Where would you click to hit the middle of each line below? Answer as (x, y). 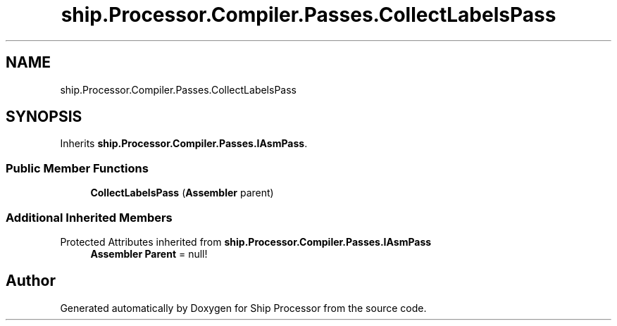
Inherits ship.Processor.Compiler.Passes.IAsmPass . (184, 144)
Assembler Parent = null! (149, 253)
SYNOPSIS (44, 117)
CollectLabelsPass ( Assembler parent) (182, 193)
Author (31, 281)
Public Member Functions (77, 168)
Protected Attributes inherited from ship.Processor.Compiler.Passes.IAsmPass (246, 242)
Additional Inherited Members (89, 217)
